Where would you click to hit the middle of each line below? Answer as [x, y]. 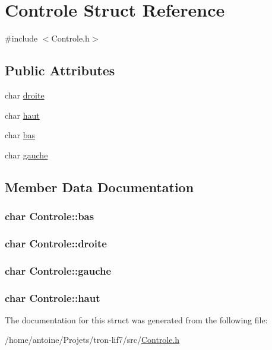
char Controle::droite [56, 243]
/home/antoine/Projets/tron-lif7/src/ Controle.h [92, 340]
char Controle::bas [50, 216]
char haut [22, 115]
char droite [25, 95]
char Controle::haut [53, 297]
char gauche [26, 155]
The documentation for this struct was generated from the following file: [136, 319]
